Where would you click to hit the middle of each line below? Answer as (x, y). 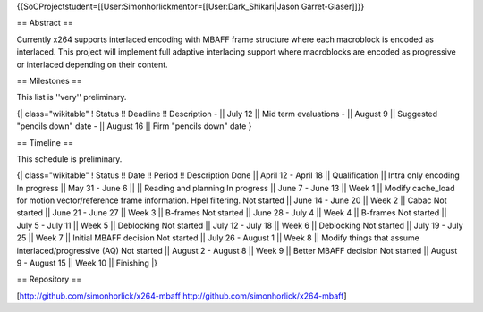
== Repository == (49, 279)
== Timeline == (45, 142)
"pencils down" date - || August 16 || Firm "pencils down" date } (134, 126)
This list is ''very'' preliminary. (72, 97)
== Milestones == (49, 80)
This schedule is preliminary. (69, 159)
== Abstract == (45, 23)
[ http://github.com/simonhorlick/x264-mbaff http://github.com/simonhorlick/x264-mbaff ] (182, 296)
